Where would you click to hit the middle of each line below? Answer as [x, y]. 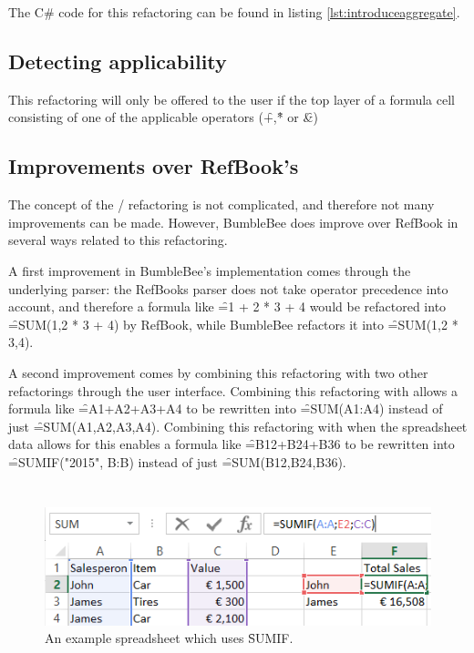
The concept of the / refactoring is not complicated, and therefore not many [222, 204]
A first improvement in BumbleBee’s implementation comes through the [210, 270]
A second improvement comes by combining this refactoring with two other [218, 372]
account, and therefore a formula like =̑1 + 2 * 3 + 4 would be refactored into [227, 306]
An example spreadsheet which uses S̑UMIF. [169, 638]
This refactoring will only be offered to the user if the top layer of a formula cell [232, 99]
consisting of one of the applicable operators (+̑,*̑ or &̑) [163, 117]
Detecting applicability [118, 61]
